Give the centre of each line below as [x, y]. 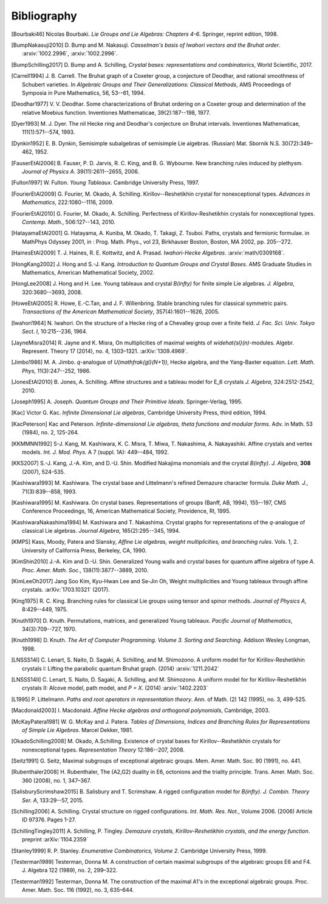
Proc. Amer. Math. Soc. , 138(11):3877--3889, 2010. [85, 570]
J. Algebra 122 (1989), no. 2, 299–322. [70, 870]
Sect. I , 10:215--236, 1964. [55, 332]
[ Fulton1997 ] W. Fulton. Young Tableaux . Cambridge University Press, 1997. [105, 183]
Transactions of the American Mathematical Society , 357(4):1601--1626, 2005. [121, 312]
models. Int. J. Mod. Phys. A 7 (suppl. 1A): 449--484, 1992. [96, 452]
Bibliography [44, 16]
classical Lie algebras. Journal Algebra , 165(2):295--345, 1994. [101, 531]
